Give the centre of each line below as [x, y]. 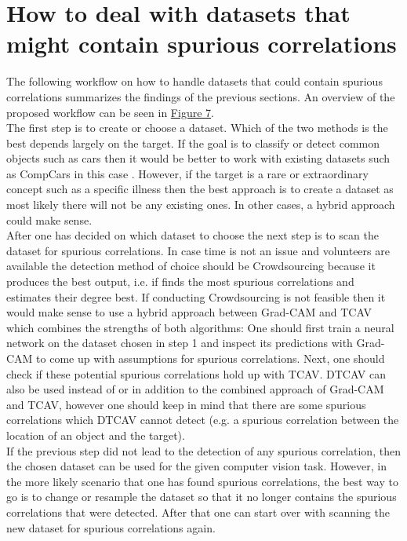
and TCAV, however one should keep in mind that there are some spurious [186, 404]
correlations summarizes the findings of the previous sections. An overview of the [201, 96]
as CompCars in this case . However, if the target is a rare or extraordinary [187, 173]
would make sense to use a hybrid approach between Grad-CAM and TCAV [189, 312]
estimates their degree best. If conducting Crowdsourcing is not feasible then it [196, 296]
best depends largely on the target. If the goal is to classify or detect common [193, 143]
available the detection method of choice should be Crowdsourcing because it [191, 266]
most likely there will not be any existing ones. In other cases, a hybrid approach [201, 205]
